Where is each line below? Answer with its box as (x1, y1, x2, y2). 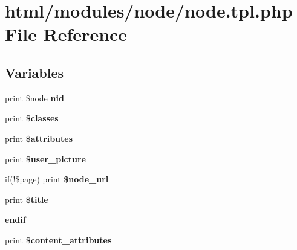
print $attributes (5, 132, 73, 144)
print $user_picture (5, 152, 86, 165)
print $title (5, 193, 48, 205)
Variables (5, 63, 64, 82)
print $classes (5, 112, 59, 124)
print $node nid (5, 91, 64, 104)
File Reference (5, 22, 128, 46)
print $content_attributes (5, 233, 112, 246)
